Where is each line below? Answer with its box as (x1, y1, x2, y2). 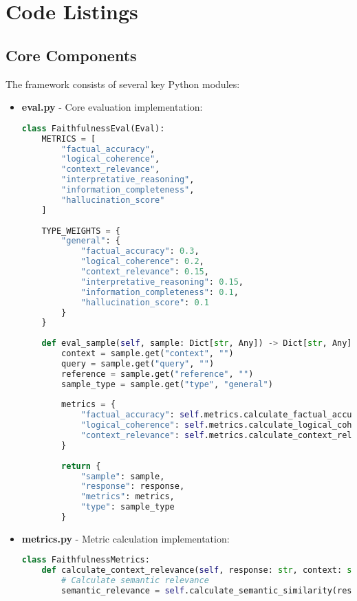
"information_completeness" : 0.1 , (80, 287, 239, 297)
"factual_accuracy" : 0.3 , (80, 246, 199, 256)
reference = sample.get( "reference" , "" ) (61, 369, 254, 379)
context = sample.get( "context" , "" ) (61, 349, 234, 359)
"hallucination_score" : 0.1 (80, 297, 209, 307)
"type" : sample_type (80, 502, 175, 512)
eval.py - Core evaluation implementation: (21, 100, 203, 114)
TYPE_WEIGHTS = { (41, 226, 120, 236)
